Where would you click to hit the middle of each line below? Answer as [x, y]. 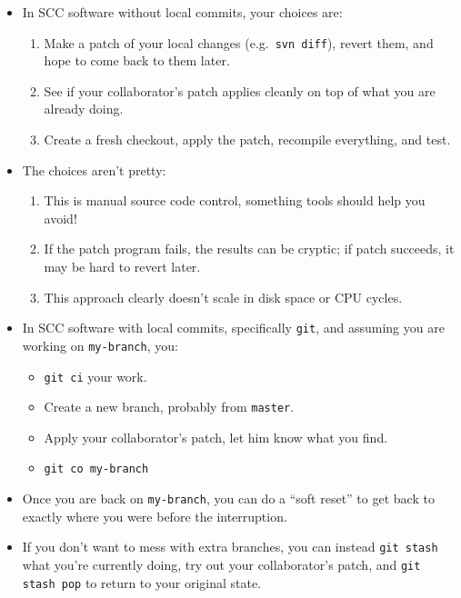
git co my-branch [96, 469]
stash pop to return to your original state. [142, 582]
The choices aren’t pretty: [94, 169]
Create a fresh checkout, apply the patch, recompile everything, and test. [247, 140]
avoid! [60, 218]
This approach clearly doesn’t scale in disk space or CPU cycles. [223, 297]
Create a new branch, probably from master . [169, 407]
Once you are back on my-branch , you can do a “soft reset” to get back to [228, 498]
